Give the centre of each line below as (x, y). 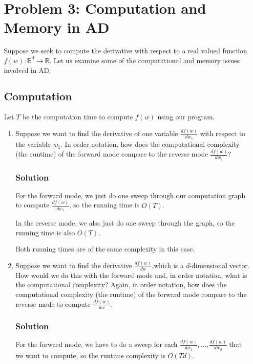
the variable (33, 144)
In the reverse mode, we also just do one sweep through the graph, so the (125, 222)
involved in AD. (28, 70)
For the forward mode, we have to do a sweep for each (96, 344)
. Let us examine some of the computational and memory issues (145, 60)
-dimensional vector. (220, 265)
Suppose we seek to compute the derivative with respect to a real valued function (126, 51)
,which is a (168, 265)
